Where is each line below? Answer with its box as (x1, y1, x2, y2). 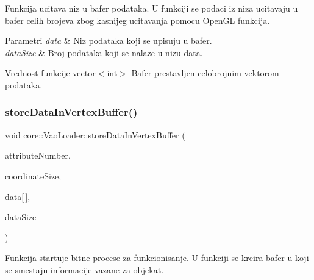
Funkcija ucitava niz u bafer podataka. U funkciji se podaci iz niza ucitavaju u (5, 2, 298, 14)
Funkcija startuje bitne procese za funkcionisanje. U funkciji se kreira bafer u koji (5, 251, 309, 264)
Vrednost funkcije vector (5, 66, 96, 79)
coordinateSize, (5, 169, 62, 182)
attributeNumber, (5, 149, 71, 162)
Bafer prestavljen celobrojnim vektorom (131, 66, 279, 79)
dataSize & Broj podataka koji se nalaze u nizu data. (5, 46, 203, 59)
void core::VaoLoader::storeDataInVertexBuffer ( (5, 128, 185, 141)
